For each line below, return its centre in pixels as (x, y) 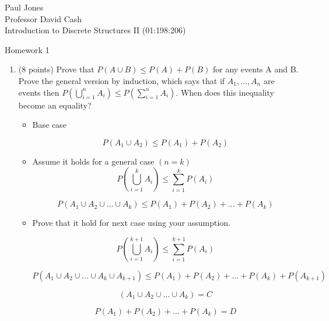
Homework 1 (27, 49)
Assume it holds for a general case (93, 161)
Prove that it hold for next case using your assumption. (131, 223)
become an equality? (55, 105)
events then (39, 92)
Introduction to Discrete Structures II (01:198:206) (95, 30)
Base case (49, 125)
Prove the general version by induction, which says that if (122, 80)
